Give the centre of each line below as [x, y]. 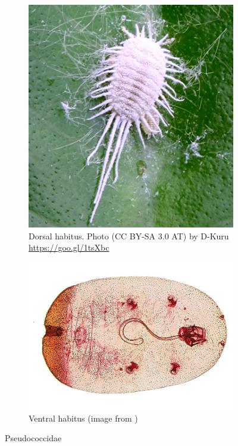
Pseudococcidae [33, 438]
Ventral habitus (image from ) [83, 418]
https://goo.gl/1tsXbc [69, 247]
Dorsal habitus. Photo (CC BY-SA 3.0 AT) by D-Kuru [129, 236]
